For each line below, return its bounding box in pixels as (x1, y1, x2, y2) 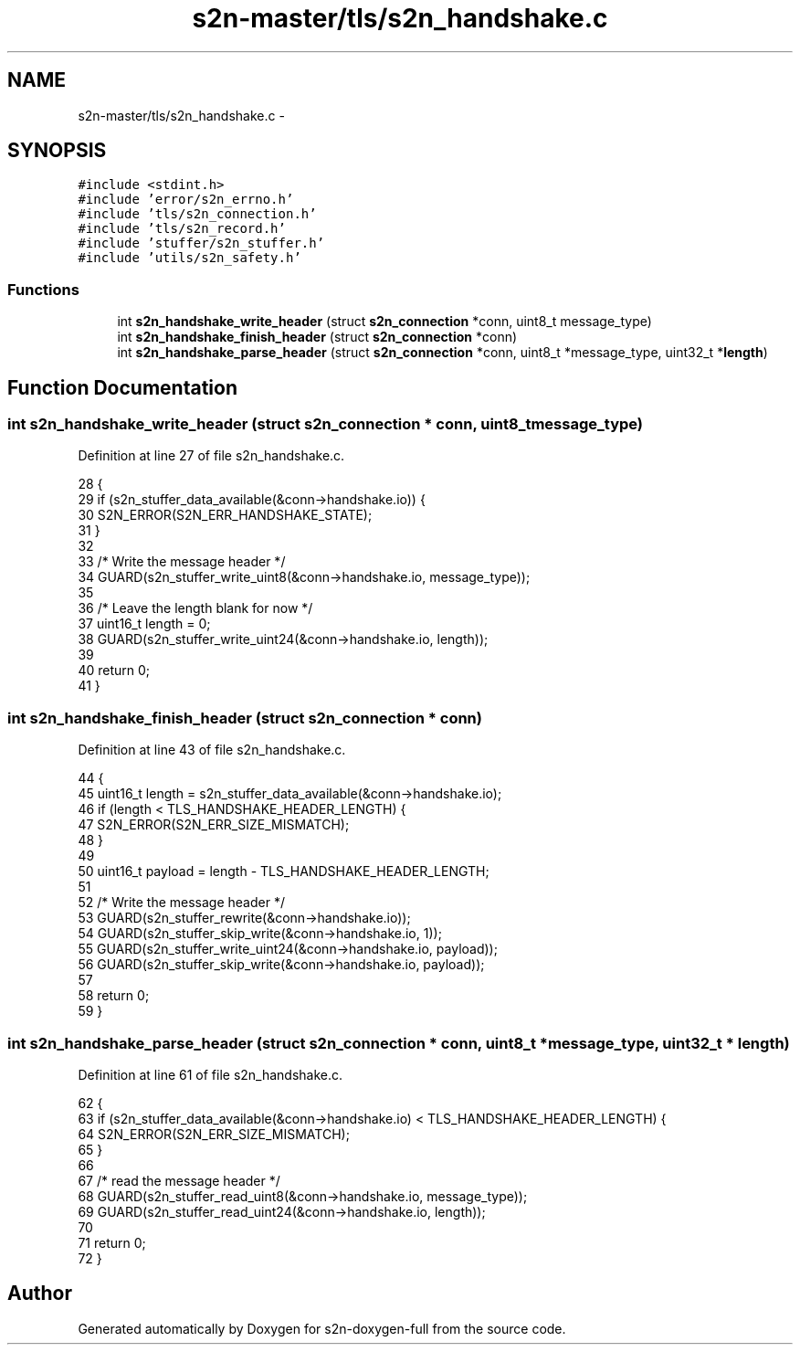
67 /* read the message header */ (78, 1172, 280, 1188)
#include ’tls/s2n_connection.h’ (78, 206, 317, 222)
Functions (7, 280, 79, 299)
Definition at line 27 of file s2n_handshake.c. (78, 448, 345, 464)
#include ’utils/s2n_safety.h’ (78, 250, 301, 266)
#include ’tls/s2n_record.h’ (78, 221, 286, 237)
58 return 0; (78, 988, 150, 1004)
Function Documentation (7, 375, 237, 399)
